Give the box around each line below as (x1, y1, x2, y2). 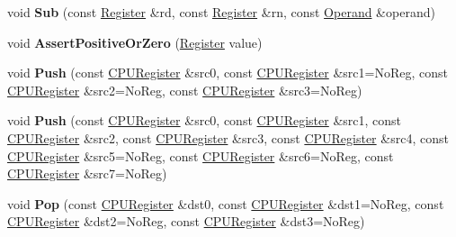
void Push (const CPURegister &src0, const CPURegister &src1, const (7, 111, 402, 130)
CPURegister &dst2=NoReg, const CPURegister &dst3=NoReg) (7, 212, 365, 231)
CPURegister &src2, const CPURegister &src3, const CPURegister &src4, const (7, 128, 449, 147)
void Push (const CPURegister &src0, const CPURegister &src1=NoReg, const (7, 63, 448, 82)
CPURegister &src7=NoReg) (7, 164, 167, 183)
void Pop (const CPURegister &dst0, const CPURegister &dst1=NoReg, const (7, 194, 444, 213)
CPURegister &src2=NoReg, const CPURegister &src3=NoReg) (7, 80, 362, 99)
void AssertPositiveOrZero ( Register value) (7, 32, 263, 51)
